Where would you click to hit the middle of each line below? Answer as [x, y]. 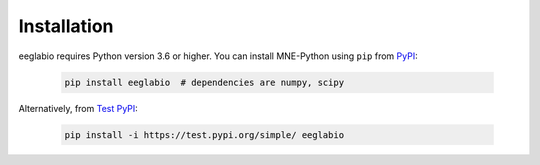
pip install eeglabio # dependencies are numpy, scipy [204, 82]
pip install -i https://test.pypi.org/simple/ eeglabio [204, 134]
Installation [66, 26]
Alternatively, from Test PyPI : [78, 108]
